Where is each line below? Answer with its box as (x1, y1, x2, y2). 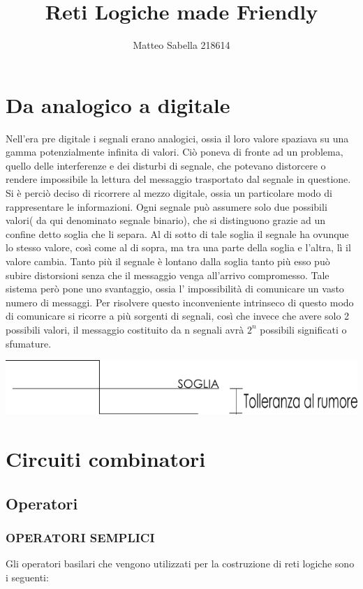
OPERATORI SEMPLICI (6, 528, 155, 546)
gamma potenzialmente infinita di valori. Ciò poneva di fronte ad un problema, (6, 144, 343, 159)
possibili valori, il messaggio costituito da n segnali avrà (6, 322, 244, 336)
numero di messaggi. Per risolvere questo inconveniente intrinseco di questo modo (6, 294, 354, 309)
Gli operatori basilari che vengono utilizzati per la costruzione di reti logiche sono (6, 556, 355, 571)
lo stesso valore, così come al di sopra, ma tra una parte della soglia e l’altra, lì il (6, 240, 351, 255)
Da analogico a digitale (6, 90, 230, 119)
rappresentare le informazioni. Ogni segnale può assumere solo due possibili (6, 199, 327, 214)
